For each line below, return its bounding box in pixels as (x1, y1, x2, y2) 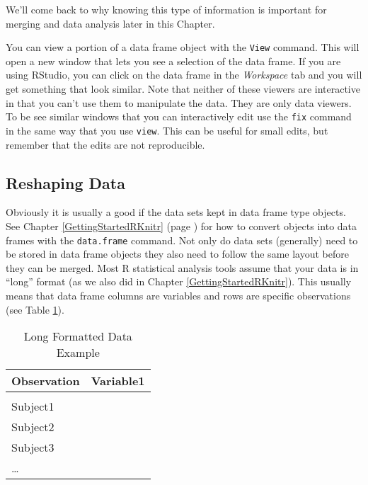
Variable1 (91, 372, 145, 389)
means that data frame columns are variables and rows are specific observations (6, 287, 351, 302)
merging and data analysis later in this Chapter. (6, 16, 215, 30)
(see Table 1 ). (6, 302, 64, 316)
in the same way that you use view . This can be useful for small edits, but (6, 122, 328, 137)
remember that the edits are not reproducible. (6, 137, 205, 152)
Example (56, 344, 100, 361)
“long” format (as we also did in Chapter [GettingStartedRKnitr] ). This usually (6, 274, 352, 289)
